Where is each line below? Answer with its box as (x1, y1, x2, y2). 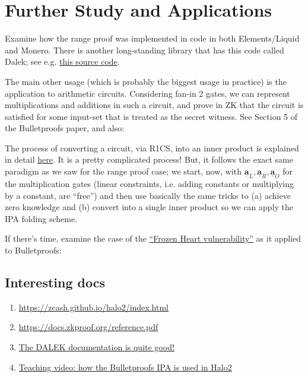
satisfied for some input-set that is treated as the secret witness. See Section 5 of (5, 110, 298, 122)
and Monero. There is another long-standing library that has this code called (5, 43, 284, 56)
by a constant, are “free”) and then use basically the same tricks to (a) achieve (5, 189, 291, 201)
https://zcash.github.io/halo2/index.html (18, 300, 169, 313)
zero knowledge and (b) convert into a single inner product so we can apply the (5, 201, 294, 213)
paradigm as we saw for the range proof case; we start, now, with (5, 165, 242, 178)
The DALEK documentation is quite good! (18, 341, 174, 353)
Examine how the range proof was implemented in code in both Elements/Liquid (5, 32, 300, 45)
